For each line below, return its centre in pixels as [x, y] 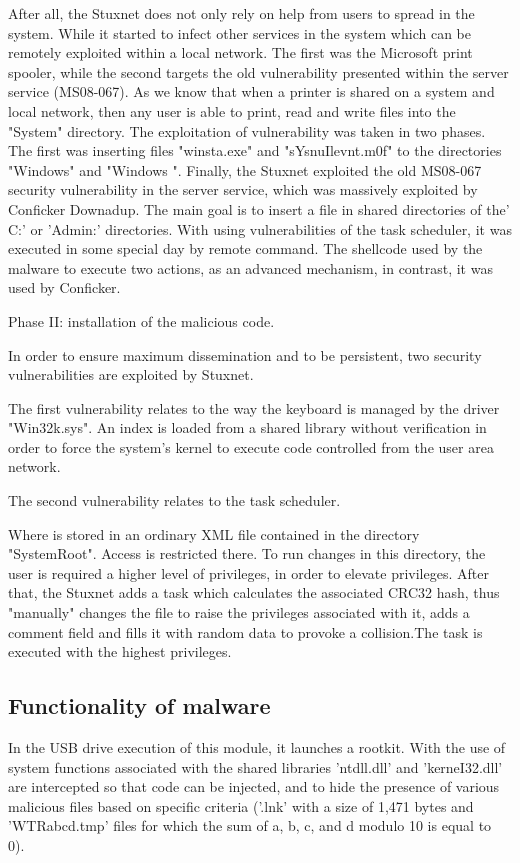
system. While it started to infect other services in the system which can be [239, 32]
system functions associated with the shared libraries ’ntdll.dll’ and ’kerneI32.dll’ [255, 766]
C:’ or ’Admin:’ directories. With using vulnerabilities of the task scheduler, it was [260, 228]
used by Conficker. [64, 287]
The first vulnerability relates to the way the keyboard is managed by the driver [254, 407]
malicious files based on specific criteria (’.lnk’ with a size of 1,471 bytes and [241, 805]
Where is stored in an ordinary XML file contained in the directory [214, 533]
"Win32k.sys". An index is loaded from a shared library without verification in [247, 427]
